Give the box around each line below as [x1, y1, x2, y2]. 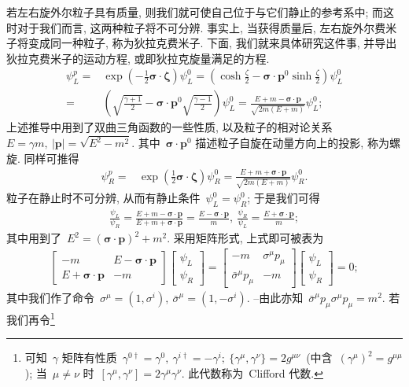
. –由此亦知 [246, 289, 304, 306]
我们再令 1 [6, 309, 55, 327]
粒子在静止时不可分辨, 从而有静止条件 [6, 190, 201, 206]
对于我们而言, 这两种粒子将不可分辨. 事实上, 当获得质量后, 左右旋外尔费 [17, 19, 386, 35]
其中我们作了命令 [6, 289, 94, 306]
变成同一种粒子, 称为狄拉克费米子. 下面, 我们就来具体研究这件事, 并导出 [28, 35, 397, 51]
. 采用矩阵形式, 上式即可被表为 [167, 230, 324, 246]
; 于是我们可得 [247, 190, 320, 206]
